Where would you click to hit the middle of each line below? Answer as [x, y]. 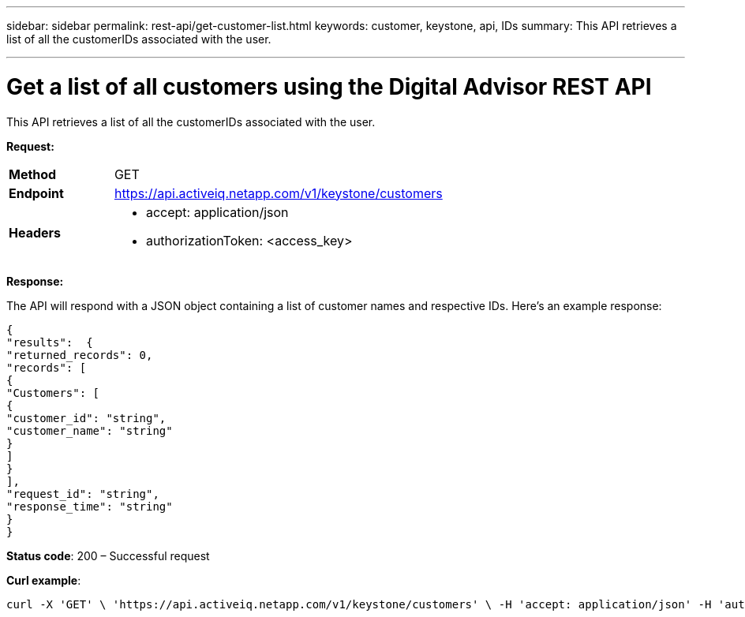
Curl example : [44, 580]
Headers [35, 232]
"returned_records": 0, [80, 355]
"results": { [50, 342]
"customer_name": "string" [90, 430]
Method [33, 174]
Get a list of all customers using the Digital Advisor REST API [329, 86]
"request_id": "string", [83, 494]
